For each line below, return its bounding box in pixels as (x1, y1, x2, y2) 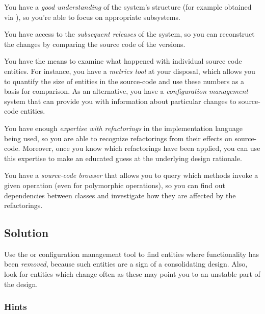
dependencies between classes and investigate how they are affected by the (4, 190, 236, 200)
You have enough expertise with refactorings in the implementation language (4, 122, 243, 133)
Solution (4, 225, 49, 241)
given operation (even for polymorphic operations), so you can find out (4, 179, 225, 190)
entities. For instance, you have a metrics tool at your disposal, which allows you (4, 65, 255, 76)
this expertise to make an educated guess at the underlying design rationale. (4, 152, 242, 163)
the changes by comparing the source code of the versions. (4, 38, 185, 49)
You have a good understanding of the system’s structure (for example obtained (4, 2, 252, 12)
